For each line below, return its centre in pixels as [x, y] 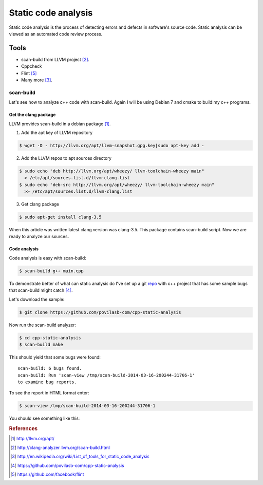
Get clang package [40, 204]
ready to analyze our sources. [39, 237]
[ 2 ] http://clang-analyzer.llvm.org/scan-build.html [60, 448]
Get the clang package [32, 115]
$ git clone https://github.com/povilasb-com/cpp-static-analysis [100, 312]
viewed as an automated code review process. [56, 34]
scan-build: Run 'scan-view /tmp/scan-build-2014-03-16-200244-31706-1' [106, 375]
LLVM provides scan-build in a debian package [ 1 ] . [60, 124]
